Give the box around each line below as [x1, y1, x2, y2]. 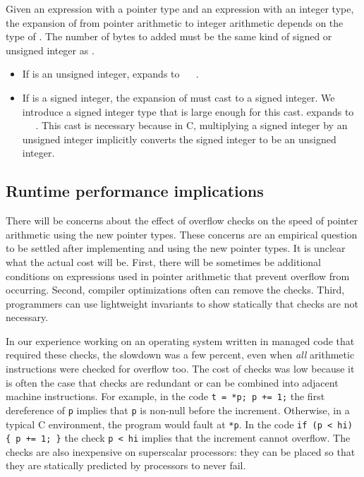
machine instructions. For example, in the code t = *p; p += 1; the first [6, 389, 325, 404]
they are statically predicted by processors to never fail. [6, 458, 246, 473]
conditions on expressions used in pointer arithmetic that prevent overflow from [6, 268, 350, 283]
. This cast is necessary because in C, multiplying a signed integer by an [35, 118, 348, 133]
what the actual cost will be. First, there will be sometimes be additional [6, 254, 322, 269]
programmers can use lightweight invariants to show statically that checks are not [6, 296, 358, 310]
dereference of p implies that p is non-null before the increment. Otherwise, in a [6, 402, 350, 417]
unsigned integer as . [6, 42, 95, 57]
